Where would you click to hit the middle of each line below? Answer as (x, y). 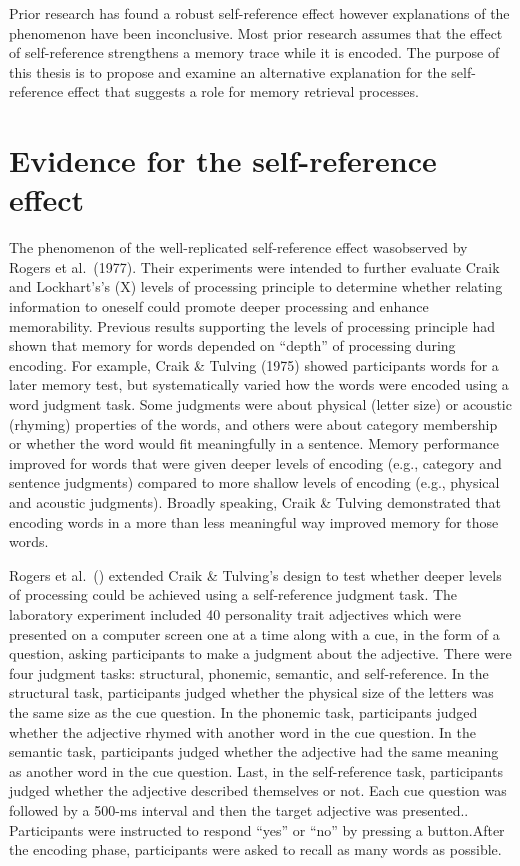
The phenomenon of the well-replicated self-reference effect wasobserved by (238, 247)
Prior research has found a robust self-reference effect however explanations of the (259, 13)
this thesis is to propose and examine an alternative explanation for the (228, 71)
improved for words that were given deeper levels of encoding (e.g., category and (255, 462)
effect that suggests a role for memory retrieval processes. (243, 91)
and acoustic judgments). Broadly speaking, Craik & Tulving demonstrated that (255, 502)
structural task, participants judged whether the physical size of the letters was (251, 692)
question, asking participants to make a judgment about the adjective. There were (260, 653)
